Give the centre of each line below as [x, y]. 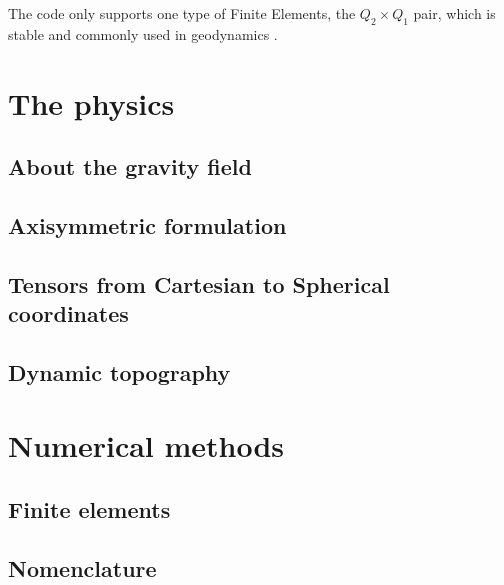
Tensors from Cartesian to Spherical [199, 283]
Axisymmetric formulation [147, 224]
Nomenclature [82, 567]
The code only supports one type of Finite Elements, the [182, 13]
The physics [91, 102]
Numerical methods [146, 445]
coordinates [68, 313]
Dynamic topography [119, 371]
